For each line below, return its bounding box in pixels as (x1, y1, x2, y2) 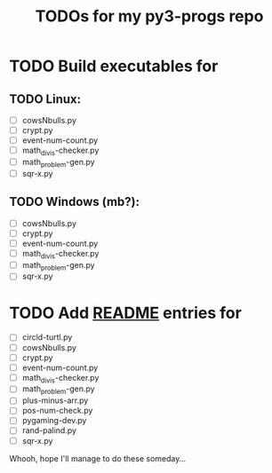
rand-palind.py (21, 425, 77, 436)
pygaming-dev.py (21, 415, 87, 426)
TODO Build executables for (9, 56, 219, 76)
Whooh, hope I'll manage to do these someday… (9, 453, 187, 463)
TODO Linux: (9, 91, 82, 106)
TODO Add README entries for (9, 303, 242, 323)
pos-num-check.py (21, 406, 93, 416)
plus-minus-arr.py (21, 395, 89, 406)
